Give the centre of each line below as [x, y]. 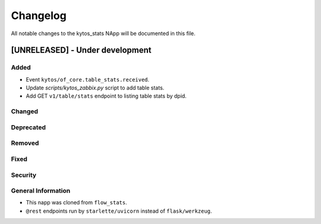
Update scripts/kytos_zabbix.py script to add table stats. [95, 88]
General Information [41, 191]
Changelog [39, 15]
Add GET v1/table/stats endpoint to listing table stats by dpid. [106, 96]
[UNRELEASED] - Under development [81, 50]
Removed [25, 143]
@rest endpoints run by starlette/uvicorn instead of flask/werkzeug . [119, 211]
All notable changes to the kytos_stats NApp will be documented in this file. [103, 33]
